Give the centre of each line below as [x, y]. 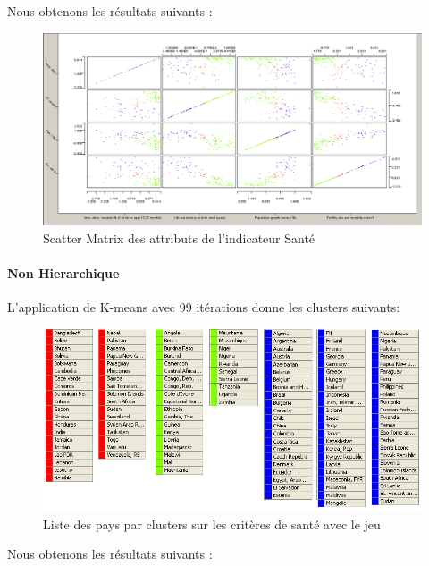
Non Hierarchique [63, 273]
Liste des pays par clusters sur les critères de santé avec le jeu [212, 524]
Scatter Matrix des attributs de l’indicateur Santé [179, 237]
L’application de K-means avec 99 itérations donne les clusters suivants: [204, 307]
